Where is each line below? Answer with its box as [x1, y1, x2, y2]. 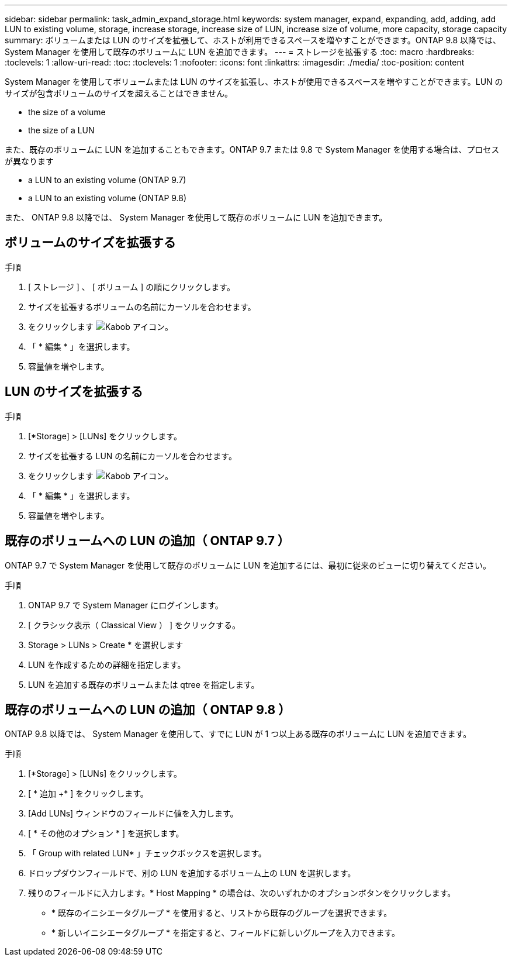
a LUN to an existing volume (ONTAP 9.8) [28, 193, 187, 203]
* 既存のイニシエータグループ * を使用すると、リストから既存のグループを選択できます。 [51, 908, 392, 918]
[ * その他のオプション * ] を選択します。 [28, 828, 184, 839]
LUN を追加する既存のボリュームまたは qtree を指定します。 [28, 679, 260, 690]
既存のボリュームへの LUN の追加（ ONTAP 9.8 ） [5, 702, 291, 717]
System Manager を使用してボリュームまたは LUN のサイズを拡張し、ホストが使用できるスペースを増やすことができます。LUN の [5, 77, 503, 87]
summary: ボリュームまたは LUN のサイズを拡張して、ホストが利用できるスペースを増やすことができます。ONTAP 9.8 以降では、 [5, 35, 501, 45]
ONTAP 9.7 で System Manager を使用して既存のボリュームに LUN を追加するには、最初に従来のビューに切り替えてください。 [5, 560, 492, 570]
